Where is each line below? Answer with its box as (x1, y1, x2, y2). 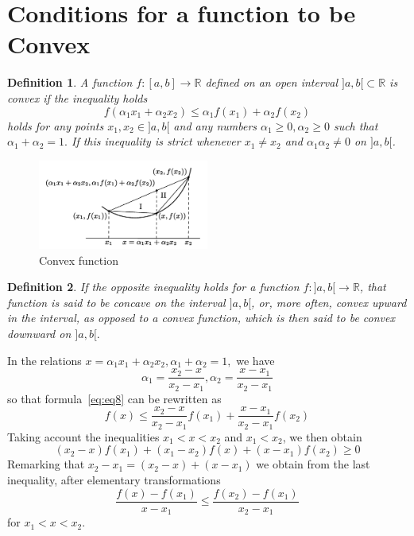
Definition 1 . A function (7, 74, 133, 91)
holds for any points (7, 117, 104, 134)
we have (236, 352, 275, 368)
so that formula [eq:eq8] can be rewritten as (7, 390, 222, 406)
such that (333, 117, 378, 134)
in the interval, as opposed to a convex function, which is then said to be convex (7, 309, 395, 326)
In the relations (7, 352, 82, 368)
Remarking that (7, 456, 85, 472)
